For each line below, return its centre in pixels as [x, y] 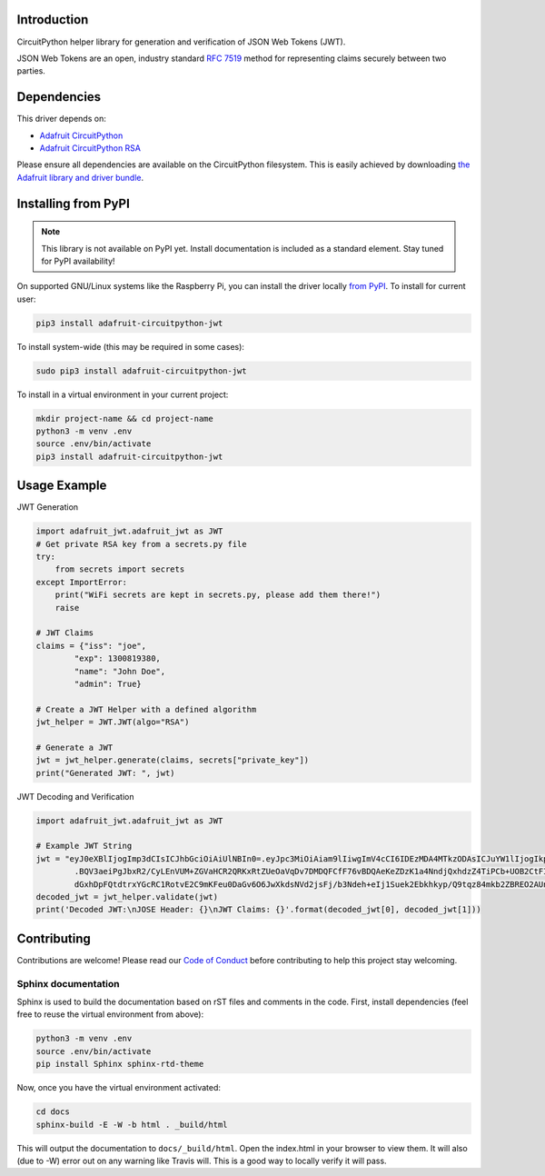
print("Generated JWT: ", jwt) [106, 773]
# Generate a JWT [74, 747]
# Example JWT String [84, 846]
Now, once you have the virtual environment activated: [119, 1088]
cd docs [53, 1112]
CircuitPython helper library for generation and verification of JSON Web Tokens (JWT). [181, 42]
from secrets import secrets [120, 569]
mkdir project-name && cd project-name [124, 419]
